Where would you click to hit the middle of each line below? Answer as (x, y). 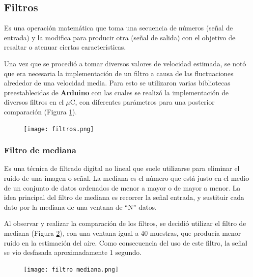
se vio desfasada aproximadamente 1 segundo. (73, 252)
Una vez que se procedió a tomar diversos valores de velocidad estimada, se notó (125, 63)
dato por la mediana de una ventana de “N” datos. (80, 207)
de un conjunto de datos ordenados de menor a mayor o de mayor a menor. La (122, 187)
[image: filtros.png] (59, 129)
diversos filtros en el (34, 102)
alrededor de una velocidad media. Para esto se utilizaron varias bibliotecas (117, 83)
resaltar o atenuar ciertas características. (65, 47)
